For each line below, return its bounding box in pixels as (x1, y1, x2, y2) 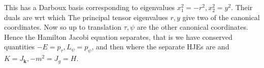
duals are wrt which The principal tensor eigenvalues (4, 12, 168, 22)
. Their (231, 2, 253, 12)
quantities (4, 41, 35, 52)
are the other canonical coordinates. (137, 22, 248, 32)
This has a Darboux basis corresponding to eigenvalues (4, 2, 175, 12)
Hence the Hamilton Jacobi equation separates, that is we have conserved (4, 31, 233, 42)
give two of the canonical (182, 12, 260, 22)
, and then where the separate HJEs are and (91, 41, 229, 52)
